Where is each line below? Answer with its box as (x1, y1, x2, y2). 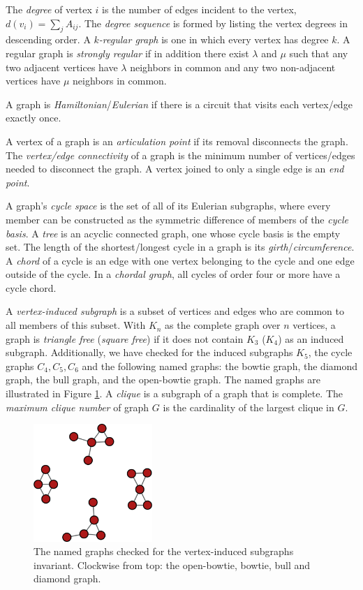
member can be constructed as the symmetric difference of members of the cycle (6, 212, 348, 226)
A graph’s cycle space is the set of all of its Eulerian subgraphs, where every (6, 198, 331, 213)
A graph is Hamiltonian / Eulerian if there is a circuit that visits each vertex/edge (6, 96, 353, 111)
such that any (289, 45, 348, 60)
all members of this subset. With (6, 318, 146, 332)
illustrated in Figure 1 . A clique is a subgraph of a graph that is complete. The (6, 386, 343, 401)
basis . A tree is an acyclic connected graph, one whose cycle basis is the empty (6, 226, 341, 240)
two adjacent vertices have (6, 59, 118, 74)
